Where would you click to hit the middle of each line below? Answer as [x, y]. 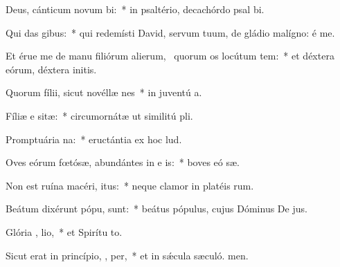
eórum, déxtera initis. [51, 69]
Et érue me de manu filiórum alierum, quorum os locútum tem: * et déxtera [170, 56]
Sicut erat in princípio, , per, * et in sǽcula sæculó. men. [127, 255]
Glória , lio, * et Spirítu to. [64, 231]
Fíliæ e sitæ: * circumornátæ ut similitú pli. [99, 115]
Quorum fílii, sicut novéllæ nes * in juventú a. [104, 92]
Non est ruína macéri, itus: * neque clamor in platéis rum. [130, 185]
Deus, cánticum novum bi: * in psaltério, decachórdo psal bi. [135, 9]
